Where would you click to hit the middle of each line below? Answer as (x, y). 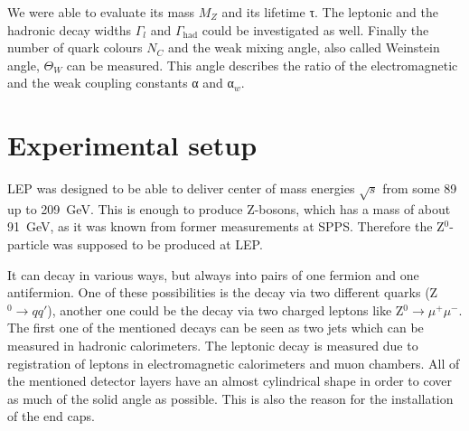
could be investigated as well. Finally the (315, 29)
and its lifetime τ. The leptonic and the (330, 12)
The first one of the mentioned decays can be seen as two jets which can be (216, 328)
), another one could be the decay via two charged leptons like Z (225, 309)
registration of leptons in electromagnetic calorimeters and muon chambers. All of (234, 363)
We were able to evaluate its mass (101, 12)
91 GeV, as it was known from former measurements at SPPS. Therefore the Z (226, 226)
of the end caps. (51, 416)
